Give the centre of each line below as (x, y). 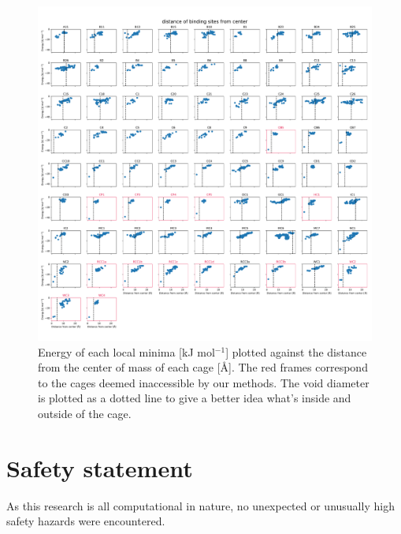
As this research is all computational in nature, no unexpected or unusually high (200, 505)
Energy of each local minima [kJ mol (126, 351)
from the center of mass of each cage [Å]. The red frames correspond (203, 367)
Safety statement (100, 467)
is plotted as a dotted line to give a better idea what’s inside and (195, 398)
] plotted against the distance (296, 351)
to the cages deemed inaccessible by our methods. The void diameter (204, 382)
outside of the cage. (85, 413)
